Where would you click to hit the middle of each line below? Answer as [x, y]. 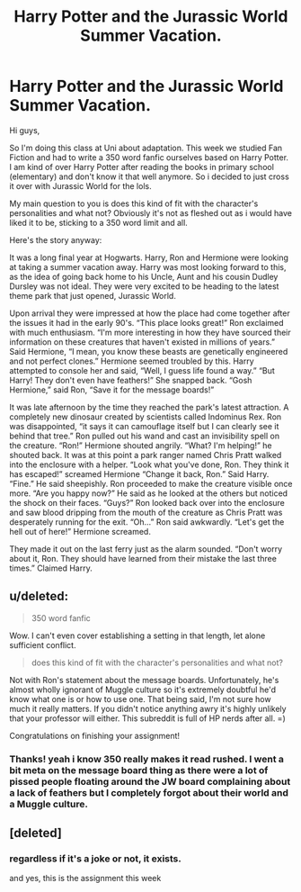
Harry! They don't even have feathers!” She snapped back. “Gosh [131, 380]
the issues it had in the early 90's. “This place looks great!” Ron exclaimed [147, 322]
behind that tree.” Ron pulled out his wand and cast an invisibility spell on [145, 436]
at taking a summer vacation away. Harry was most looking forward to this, [148, 266]
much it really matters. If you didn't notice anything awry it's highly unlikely [148, 708]
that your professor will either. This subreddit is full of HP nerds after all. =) [147, 718]
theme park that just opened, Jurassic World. [93, 295]
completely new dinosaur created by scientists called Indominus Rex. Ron [146, 417]
